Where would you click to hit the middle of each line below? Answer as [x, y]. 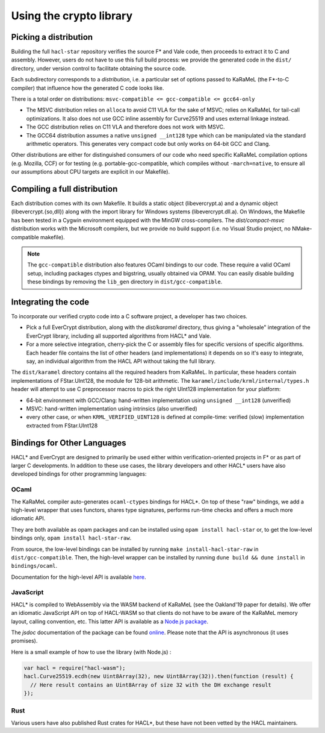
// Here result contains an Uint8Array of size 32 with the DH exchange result [151, 685]
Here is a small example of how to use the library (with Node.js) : [91, 652]
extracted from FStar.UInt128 [62, 426]
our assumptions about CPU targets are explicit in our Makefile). [91, 172]
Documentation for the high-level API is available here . [79, 577]
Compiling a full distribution [64, 189]
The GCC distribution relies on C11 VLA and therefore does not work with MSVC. [125, 127]
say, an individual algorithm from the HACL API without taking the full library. [121, 361]
